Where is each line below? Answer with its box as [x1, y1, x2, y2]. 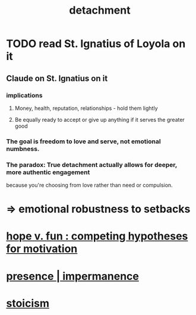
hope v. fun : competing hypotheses [6, 229, 188, 243]
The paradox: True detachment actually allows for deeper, [6, 160, 177, 169]
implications [6, 91, 43, 99]
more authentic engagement [6, 168, 90, 176]
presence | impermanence [6, 269, 140, 283]
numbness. [6, 144, 40, 153]
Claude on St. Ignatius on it [6, 73, 108, 83]
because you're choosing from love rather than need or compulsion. [6, 182, 173, 189]
